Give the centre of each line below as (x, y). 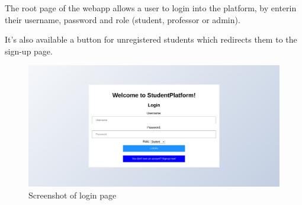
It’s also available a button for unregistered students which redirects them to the (151, 39)
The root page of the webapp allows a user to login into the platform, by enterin (151, 8)
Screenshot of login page (73, 195)
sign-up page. (29, 51)
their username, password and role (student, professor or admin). (123, 19)
